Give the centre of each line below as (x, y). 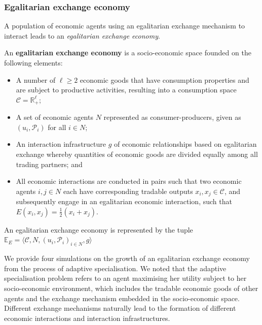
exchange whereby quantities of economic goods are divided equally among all (137, 154)
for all (57, 127)
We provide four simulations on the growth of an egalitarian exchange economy (127, 258)
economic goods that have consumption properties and (164, 79)
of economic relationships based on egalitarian (185, 144)
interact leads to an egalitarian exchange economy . (82, 35)
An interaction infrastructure (61, 144)
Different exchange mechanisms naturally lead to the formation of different (120, 308)
